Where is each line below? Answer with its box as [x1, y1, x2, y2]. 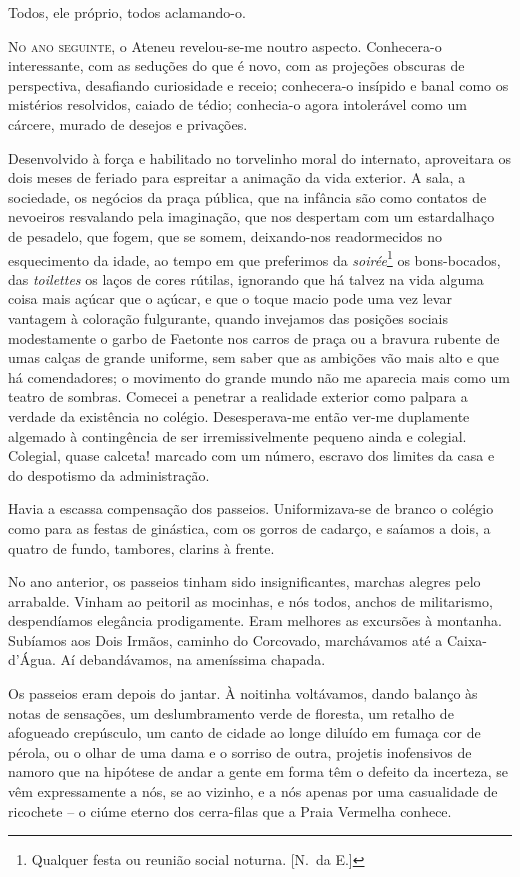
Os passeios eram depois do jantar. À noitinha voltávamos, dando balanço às [8, 683, 478, 704]
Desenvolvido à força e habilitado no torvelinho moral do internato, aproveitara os [8, 147, 512, 168]
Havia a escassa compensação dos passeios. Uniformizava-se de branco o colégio [8, 498, 494, 519]
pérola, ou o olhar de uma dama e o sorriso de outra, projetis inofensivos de [8, 741, 472, 762]
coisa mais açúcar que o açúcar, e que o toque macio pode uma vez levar [8, 288, 452, 309]
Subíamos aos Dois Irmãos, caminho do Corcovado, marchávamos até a [8, 629, 443, 650]
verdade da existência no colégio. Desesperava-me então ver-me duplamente [8, 405, 470, 426]
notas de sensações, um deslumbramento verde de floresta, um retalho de [8, 702, 454, 723]
